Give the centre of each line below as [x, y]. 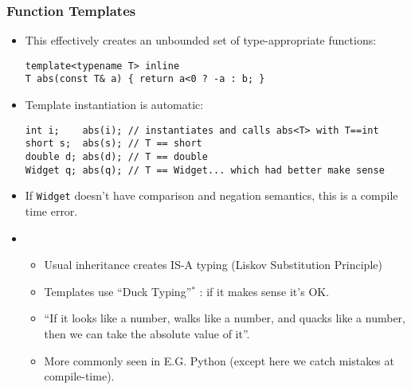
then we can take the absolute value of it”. [147, 333]
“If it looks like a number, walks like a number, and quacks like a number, [225, 318]
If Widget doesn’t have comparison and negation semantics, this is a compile [211, 195]
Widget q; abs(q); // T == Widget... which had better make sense [205, 170]
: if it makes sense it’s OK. [264, 291]
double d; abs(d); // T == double [116, 157]
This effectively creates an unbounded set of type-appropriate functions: [201, 40]
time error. [51, 211]
